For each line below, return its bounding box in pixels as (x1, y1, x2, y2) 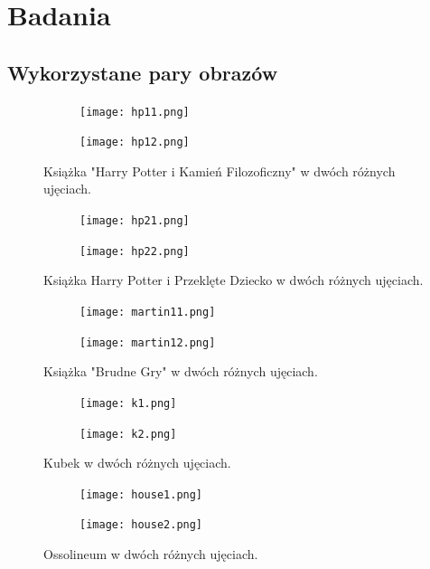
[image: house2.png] (79, 518, 203, 532)
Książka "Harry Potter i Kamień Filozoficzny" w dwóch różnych (43, 161, 396, 180)
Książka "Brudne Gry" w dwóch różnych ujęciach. (43, 362, 318, 381)
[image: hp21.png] (79, 214, 190, 228)
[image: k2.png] (79, 427, 177, 441)
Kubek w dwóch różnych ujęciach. (43, 453, 231, 472)
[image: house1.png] (79, 488, 203, 501)
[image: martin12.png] (79, 336, 216, 349)
